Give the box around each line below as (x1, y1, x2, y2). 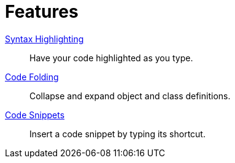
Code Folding (5, 71, 59, 82)
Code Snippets (5, 109, 65, 120)
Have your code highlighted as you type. (29, 52, 193, 63)
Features (5, 1, 79, 22)
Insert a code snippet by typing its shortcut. (29, 128, 206, 139)
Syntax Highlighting (5, 33, 84, 44)
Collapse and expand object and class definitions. (29, 90, 231, 101)
